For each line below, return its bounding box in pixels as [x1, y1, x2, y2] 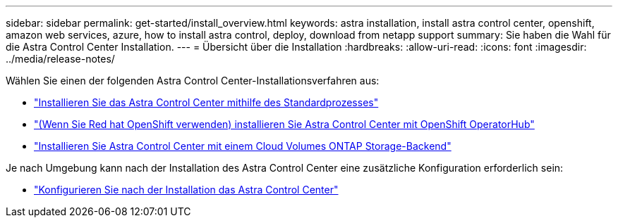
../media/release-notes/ [6, 53, 115, 65]
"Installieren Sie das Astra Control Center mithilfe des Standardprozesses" [34, 96, 379, 108]
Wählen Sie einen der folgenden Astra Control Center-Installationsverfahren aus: [6, 75, 380, 87]
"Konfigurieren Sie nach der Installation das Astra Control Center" [34, 184, 339, 196]
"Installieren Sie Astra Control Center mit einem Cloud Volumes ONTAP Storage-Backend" [34, 140, 452, 152]
